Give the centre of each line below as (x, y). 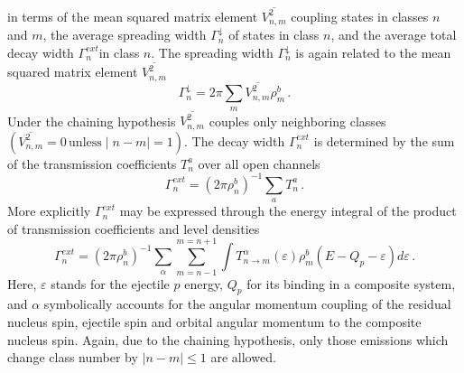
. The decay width (235, 140)
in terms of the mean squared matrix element (133, 16)
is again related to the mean (373, 52)
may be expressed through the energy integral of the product (288, 211)
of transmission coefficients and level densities (134, 228)
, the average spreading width (125, 35)
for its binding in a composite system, (351, 283)
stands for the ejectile (110, 283)
